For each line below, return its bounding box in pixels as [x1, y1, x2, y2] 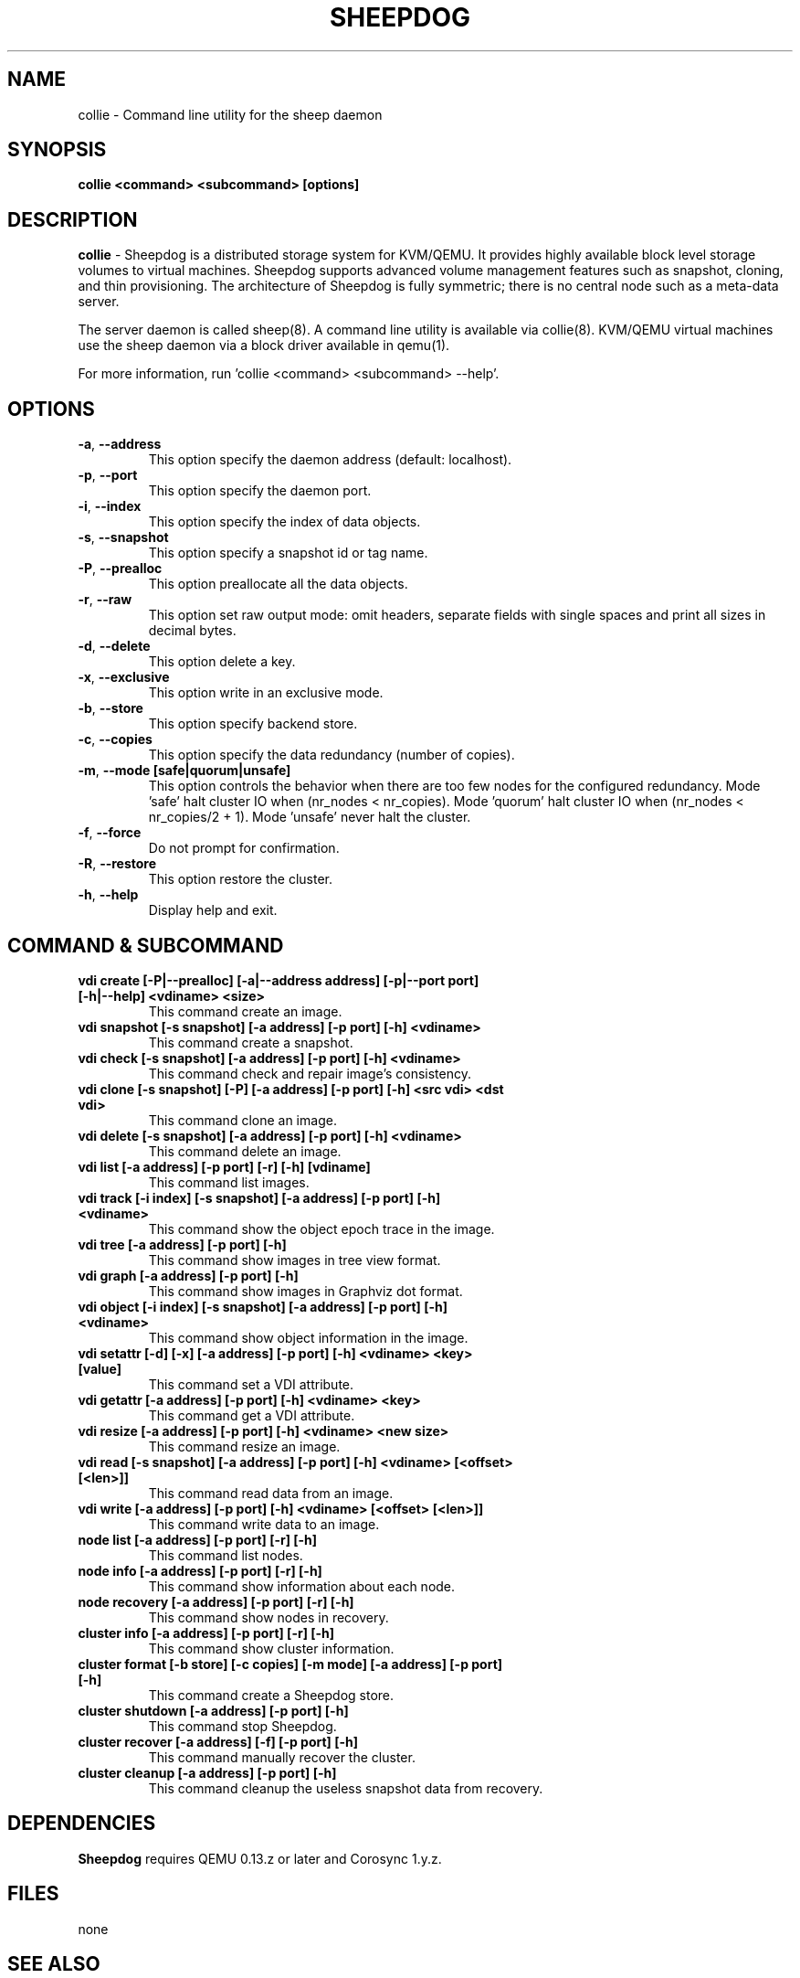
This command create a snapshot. [148, 1034, 353, 1050]
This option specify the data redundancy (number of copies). [148, 747, 515, 763]
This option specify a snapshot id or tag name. [148, 545, 428, 561]
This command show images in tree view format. [148, 1251, 441, 1268]
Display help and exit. [148, 902, 278, 919]
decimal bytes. [148, 622, 237, 639]
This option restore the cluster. [148, 871, 332, 888]
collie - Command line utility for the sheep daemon [78, 106, 383, 122]
